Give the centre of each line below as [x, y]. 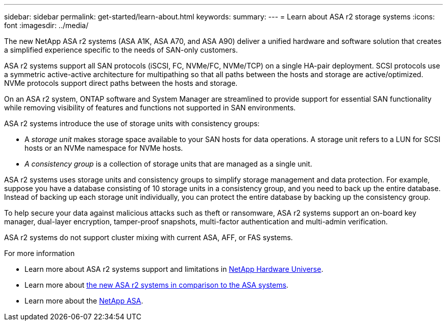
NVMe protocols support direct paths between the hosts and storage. [121, 83]
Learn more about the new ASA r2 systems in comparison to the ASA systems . [157, 285]
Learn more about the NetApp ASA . [84, 301]
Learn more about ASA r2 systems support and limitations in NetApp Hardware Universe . [174, 269]
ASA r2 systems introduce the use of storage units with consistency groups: [132, 123]
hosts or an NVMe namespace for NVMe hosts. [104, 148]
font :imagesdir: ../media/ [46, 25]
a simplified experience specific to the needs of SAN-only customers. [121, 50]
